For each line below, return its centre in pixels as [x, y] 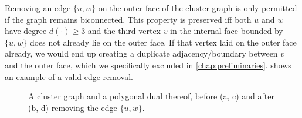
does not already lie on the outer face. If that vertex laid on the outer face [163, 42]
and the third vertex [124, 31]
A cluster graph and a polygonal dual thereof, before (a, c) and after [151, 96]
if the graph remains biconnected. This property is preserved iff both [128, 19]
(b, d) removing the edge [73, 107]
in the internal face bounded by [227, 31]
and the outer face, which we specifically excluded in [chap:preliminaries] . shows [148, 65]
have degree [26, 31]
